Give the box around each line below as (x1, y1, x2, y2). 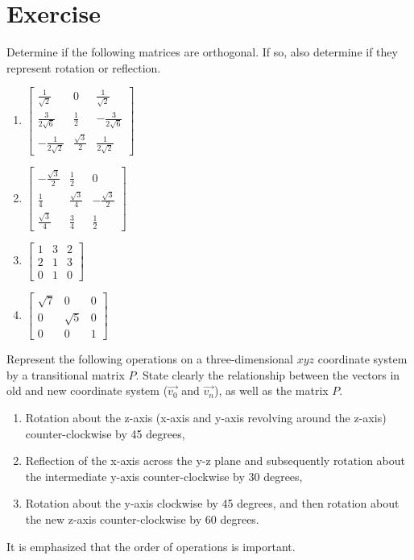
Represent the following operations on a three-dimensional (6, 351, 293, 367)
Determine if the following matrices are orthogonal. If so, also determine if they (6, 44, 398, 60)
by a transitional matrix (6, 366, 125, 383)
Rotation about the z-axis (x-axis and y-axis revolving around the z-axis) (25, 409, 387, 425)
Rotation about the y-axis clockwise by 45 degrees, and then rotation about (25, 495, 400, 512)
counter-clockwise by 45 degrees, (25, 425, 185, 442)
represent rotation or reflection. (6, 59, 161, 76)
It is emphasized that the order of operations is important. (6, 537, 296, 554)
